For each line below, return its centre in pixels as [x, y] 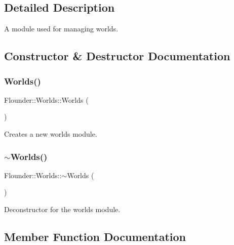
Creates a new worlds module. [51, 133]
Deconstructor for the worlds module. [62, 209]
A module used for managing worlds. [61, 29]
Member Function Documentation [95, 236]
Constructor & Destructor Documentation [117, 56]
